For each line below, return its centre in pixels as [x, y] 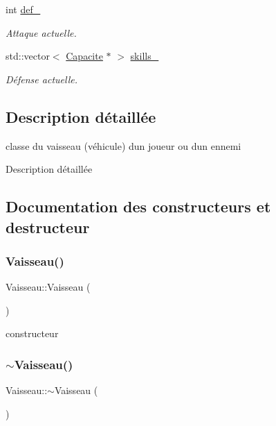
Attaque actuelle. [41, 32]
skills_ [145, 56]
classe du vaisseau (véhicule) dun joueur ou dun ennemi [123, 145]
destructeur [48, 227]
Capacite [84, 56]
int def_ [23, 9]
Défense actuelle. [42, 79]
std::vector [28, 56]
